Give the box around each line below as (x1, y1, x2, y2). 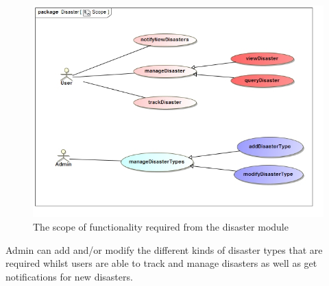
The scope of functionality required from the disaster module (33, 220, 289, 234)
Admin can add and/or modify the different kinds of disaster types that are (5, 242, 323, 257)
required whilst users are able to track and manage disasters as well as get (5, 256, 317, 270)
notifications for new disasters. (5, 269, 133, 283)
